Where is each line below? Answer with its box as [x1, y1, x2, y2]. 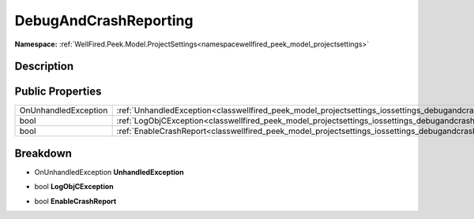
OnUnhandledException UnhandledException [34, 167, 185, 176]
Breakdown [14, 147, 73, 160]
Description [14, 60, 74, 73]
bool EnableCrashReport [34, 196, 117, 206]
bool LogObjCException [34, 182, 114, 191]
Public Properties [14, 85, 102, 98]
